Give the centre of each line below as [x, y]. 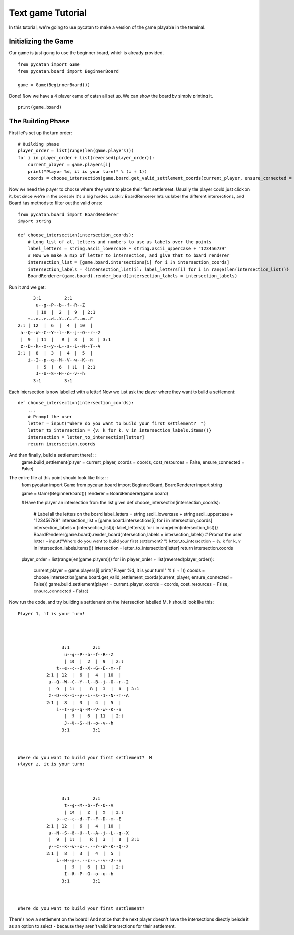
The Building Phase [39, 121]
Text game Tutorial [48, 13]
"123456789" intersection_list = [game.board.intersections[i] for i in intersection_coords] [123, 521]
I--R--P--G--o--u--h [89, 874]
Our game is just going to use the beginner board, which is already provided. [86, 53]
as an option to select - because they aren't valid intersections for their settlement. [93, 926]
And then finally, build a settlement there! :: [52, 455]
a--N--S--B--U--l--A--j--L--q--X [89, 833]
